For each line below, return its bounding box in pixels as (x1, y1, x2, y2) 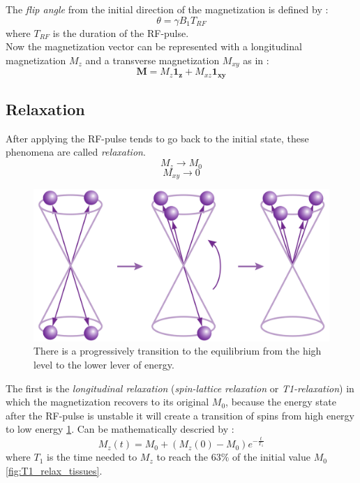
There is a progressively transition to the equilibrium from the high (33, 343, 322, 358)
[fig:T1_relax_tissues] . (6, 463, 103, 477)
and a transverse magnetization (85, 52, 220, 67)
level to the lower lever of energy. (33, 357, 174, 371)
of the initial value (232, 449, 311, 464)
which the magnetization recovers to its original (6, 394, 209, 409)
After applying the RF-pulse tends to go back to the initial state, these (6, 131, 309, 145)
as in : (243, 52, 269, 67)
